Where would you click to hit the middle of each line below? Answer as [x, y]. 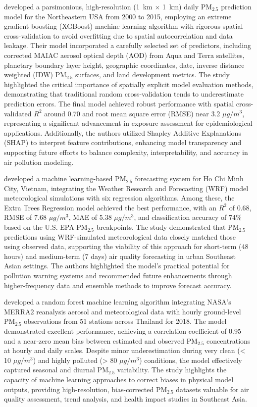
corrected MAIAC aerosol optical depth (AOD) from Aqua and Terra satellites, [124, 55]
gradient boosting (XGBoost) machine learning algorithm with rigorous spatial [124, 26]
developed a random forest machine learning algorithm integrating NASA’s [118, 302]
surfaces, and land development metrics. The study [152, 75]
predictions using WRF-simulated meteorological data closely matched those [120, 236]
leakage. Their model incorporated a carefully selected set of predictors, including [128, 45]
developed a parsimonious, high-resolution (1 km [78, 6]
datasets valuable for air [212, 389]
